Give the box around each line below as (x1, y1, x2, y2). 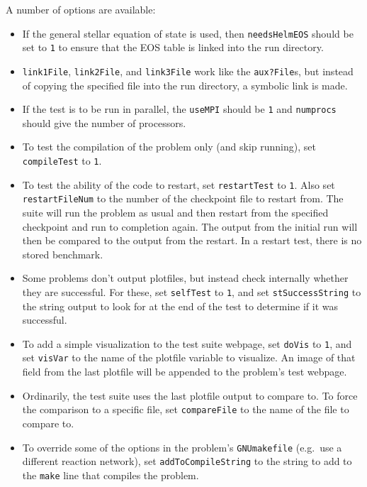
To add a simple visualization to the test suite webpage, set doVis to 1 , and (22, 336, 352, 351)
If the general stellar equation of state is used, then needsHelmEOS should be (22, 26, 354, 40)
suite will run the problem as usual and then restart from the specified (22, 204, 329, 219)
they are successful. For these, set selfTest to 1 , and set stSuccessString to (22, 284, 361, 299)
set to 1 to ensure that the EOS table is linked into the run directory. (22, 40, 324, 55)
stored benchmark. (22, 246, 103, 261)
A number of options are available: (6, 2, 156, 16)
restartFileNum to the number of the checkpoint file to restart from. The (22, 191, 344, 206)
